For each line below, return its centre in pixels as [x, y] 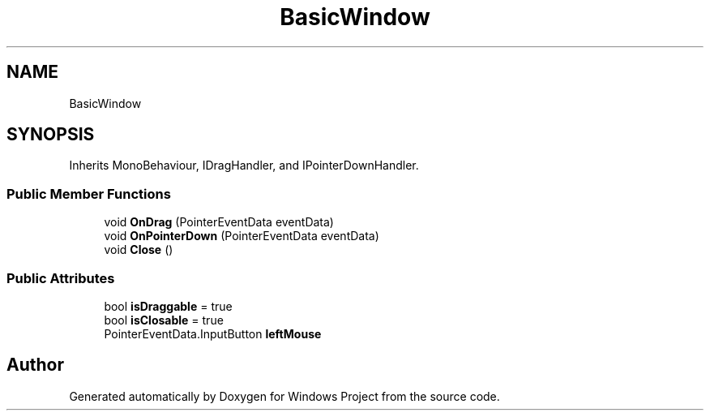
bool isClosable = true [164, 320]
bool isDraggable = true [168, 306]
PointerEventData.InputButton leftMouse [213, 333]
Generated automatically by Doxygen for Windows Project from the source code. [284, 396]
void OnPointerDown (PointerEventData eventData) [242, 236]
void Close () [139, 250]
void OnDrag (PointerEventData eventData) [219, 222]
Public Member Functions [89, 193]
